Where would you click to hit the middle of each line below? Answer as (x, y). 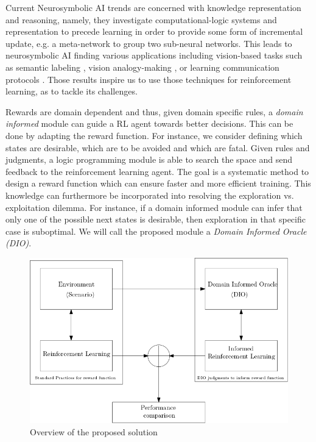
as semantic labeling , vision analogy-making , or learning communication (142, 67)
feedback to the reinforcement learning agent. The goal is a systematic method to (157, 171)
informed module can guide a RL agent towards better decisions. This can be (149, 123)
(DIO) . (19, 243)
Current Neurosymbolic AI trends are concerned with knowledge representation (153, 7)
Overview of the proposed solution (94, 431)
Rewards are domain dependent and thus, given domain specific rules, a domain (154, 111)
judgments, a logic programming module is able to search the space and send (149, 159)
